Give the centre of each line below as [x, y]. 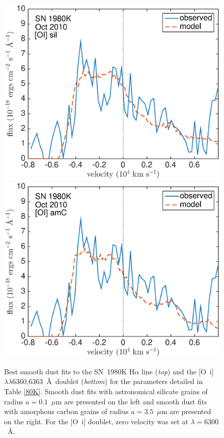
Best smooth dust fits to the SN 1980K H [69, 371]
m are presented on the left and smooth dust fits [131, 401]
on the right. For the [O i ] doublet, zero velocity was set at [96, 421]
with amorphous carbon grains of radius [66, 411]
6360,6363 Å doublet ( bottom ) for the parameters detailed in [108, 381]
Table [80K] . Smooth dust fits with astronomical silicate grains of [106, 391]
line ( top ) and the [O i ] [178, 371]
